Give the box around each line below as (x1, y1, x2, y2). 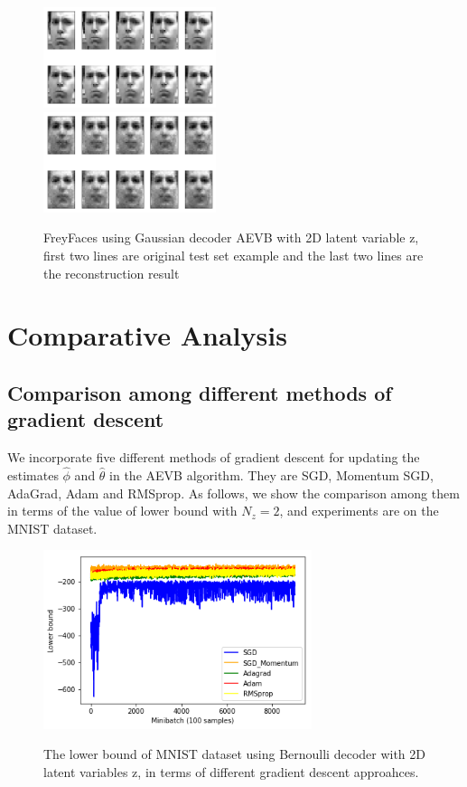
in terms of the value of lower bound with (7, 501, 238, 520)
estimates (7, 466, 59, 485)
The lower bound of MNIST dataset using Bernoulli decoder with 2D (43, 744, 426, 763)
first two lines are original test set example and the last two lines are (43, 246, 424, 265)
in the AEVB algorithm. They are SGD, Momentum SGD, (109, 466, 434, 485)
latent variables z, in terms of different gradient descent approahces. (43, 762, 419, 781)
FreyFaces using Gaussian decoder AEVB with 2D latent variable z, (43, 228, 419, 247)
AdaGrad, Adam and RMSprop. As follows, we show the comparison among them (7, 483, 460, 502)
